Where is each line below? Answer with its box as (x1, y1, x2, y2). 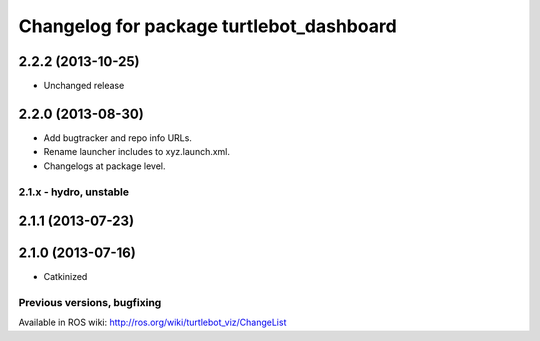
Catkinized (43, 271, 88, 283)
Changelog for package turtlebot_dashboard (18, 15, 397, 37)
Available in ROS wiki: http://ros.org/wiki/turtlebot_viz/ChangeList (18, 316, 287, 329)
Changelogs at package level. (43, 160, 166, 172)
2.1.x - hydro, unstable (18, 185, 130, 199)
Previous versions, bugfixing (18, 296, 162, 309)
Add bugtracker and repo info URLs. (43, 131, 192, 144)
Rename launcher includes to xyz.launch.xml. (43, 146, 230, 158)
